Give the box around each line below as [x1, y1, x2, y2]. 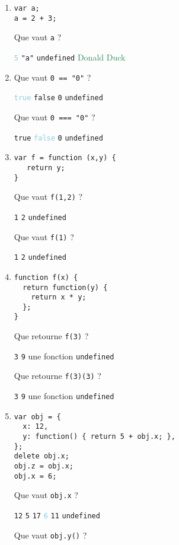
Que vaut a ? [14, 31, 62, 43]
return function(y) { [23, 283, 108, 292]
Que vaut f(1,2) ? [14, 190, 83, 203]
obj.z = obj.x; [14, 462, 74, 471]
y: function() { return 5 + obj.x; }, [23, 432, 175, 441]
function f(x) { [14, 273, 78, 282]
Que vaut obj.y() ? [14, 528, 87, 541]
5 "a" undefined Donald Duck [14, 50, 126, 63]
